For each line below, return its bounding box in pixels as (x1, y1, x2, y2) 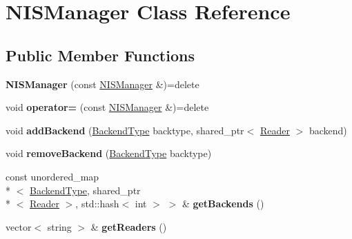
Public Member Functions (6, 44, 195, 65)
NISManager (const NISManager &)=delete (6, 76, 199, 91)
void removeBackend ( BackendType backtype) (6, 146, 212, 160)
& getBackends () (182, 196, 264, 211)
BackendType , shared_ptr (30, 183, 141, 197)
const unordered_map (6, 169, 99, 183)
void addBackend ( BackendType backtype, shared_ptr (6, 123, 244, 137)
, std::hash (75, 196, 119, 211)
